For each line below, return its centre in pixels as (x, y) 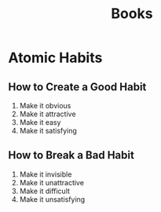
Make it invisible (46, 174)
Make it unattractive (52, 182)
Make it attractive (48, 114)
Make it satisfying (48, 131)
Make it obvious (45, 106)
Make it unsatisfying (52, 199)
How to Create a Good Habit (77, 87)
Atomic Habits (55, 58)
